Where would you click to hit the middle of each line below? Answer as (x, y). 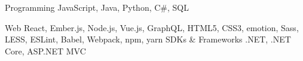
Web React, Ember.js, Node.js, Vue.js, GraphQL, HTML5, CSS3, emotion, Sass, (152, 27)
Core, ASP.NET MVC (45, 51)
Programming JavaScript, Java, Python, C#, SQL (97, 7)
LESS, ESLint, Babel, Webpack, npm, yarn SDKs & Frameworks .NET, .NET (148, 39)
